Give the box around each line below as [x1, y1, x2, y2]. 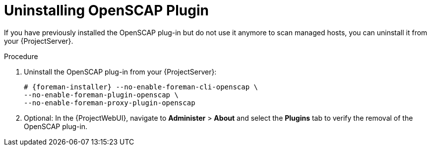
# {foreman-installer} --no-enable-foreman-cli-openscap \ [24, 82, 258, 91]
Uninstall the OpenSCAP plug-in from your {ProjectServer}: [24, 67, 217, 76]
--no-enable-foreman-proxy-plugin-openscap [24, 98, 195, 107]
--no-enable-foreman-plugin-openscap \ [24, 90, 179, 99]
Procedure [4, 52, 38, 61]
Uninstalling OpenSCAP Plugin [4, 2, 209, 19]
